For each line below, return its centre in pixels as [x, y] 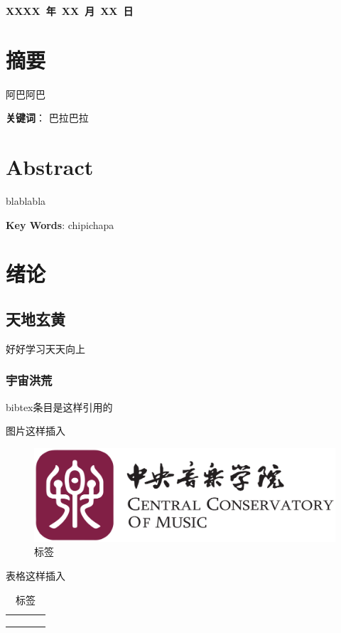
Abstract [50, 167]
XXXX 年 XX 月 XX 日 [70, 11]
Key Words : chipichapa [60, 224]
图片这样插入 [36, 431]
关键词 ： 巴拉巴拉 [47, 118]
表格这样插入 [36, 576]
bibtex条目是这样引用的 [59, 406]
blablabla [26, 201]
